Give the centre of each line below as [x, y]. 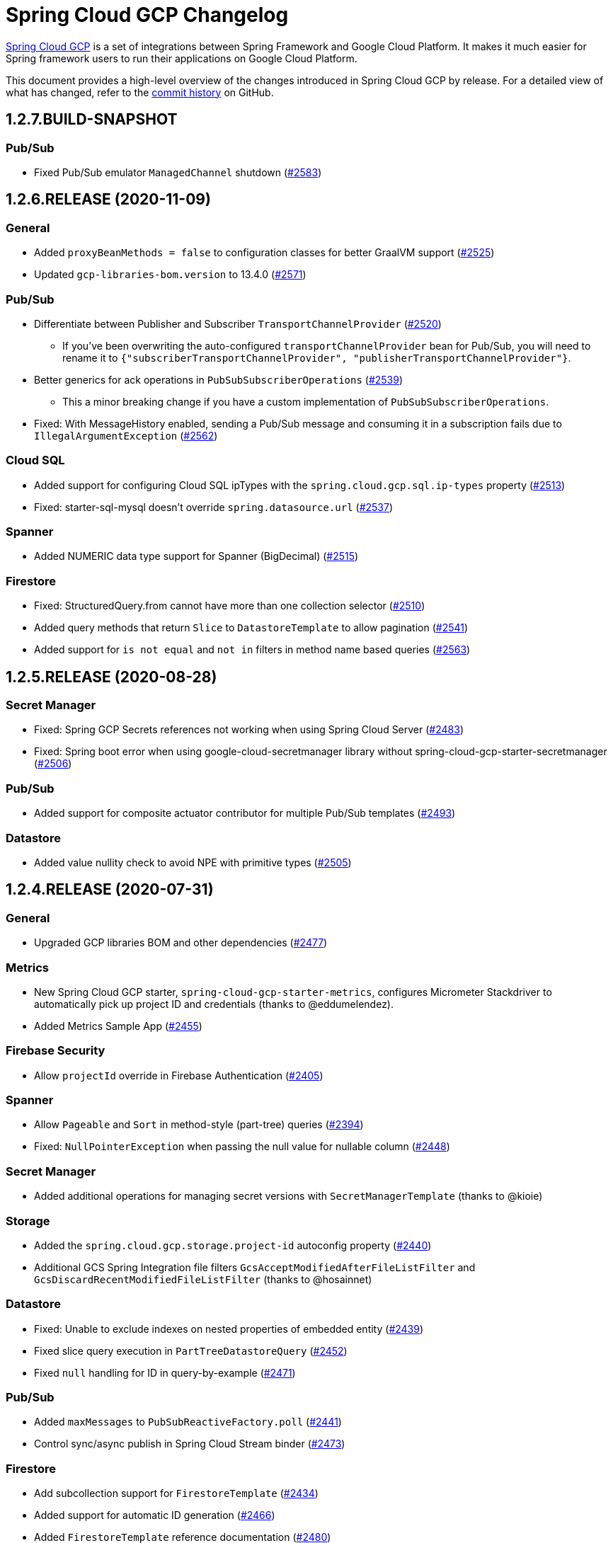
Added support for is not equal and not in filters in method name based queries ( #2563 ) [252, 650]
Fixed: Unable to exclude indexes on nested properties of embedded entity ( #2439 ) [229, 1329]
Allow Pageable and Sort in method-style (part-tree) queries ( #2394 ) [199, 1125]
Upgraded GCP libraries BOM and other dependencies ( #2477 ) [181, 943]
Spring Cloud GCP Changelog [147, 15]
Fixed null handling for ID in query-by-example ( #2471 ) [165, 1372]
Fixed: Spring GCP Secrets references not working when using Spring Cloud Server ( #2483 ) [249, 730]
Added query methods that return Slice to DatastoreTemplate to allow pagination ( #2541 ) [251, 628]
